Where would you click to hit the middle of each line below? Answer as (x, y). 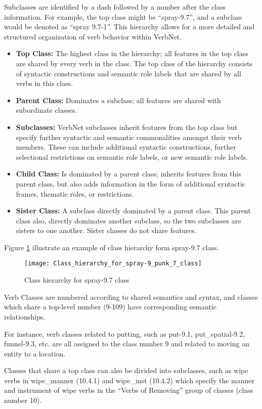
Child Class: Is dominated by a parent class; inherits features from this (128, 174)
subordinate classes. (47, 110)
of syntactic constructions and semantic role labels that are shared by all (128, 73)
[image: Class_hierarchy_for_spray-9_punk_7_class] (113, 264)
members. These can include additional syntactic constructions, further (126, 147)
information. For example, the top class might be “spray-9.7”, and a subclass (123, 16)
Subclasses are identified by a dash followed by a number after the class (115, 7)
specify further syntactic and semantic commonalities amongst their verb (129, 137)
